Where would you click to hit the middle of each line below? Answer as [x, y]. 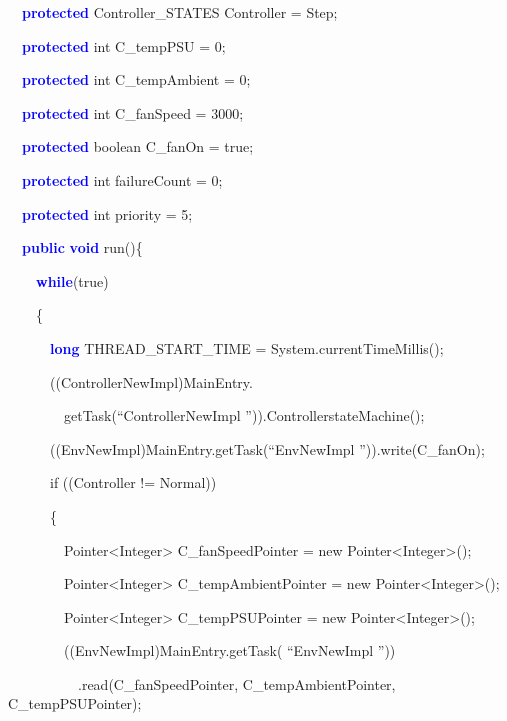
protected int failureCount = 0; [122, 179]
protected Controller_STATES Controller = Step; [180, 12]
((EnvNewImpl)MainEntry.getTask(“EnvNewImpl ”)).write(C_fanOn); [267, 448]
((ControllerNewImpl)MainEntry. [151, 381]
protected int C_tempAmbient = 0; [136, 79]
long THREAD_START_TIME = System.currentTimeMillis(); [247, 347]
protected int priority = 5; [107, 213]
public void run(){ [82, 247]
